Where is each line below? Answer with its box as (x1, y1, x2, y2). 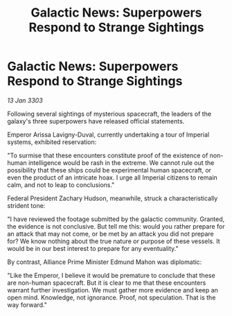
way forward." (7, 300, 47, 309)
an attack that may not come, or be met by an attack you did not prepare (7, 229, 214, 238)
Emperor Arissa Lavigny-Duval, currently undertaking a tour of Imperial (7, 130, 210, 139)
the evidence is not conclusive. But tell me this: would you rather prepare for (7, 222, 225, 230)
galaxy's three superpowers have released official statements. (7, 116, 185, 125)
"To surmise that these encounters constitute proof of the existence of (7, 151, 208, 159)
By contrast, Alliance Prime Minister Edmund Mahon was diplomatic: (7, 258, 202, 266)
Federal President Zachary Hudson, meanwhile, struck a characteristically (7, 194, 218, 202)
